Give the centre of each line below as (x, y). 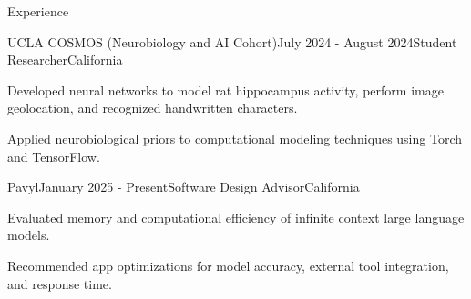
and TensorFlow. (54, 156)
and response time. (60, 283)
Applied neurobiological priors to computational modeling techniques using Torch (235, 138)
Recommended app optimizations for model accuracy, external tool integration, (228, 265)
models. (29, 235)
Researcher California (65, 60)
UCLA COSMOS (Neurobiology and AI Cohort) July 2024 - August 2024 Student (232, 41)
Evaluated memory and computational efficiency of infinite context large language (236, 217)
